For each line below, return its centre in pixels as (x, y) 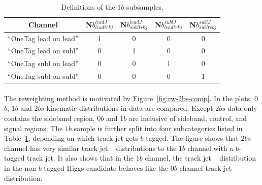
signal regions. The (34, 128)
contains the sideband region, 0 (53, 118)
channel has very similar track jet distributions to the (90, 148)
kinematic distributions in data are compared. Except (130, 108)
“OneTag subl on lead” (43, 63)
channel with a (210, 148)
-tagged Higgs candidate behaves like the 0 (108, 167)
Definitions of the (88, 7)
